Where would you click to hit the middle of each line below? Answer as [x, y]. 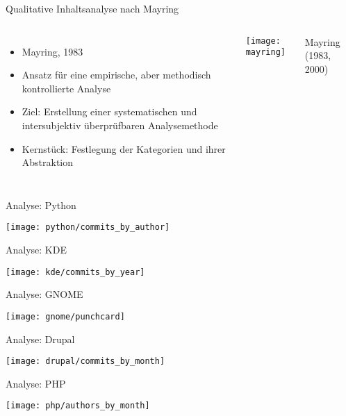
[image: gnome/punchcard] [65, 316]
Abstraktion [48, 162]
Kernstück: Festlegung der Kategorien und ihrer [124, 148]
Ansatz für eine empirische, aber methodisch [116, 75]
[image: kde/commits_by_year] [75, 272]
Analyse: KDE [36, 249]
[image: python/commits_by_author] [88, 227]
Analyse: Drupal [40, 339]
